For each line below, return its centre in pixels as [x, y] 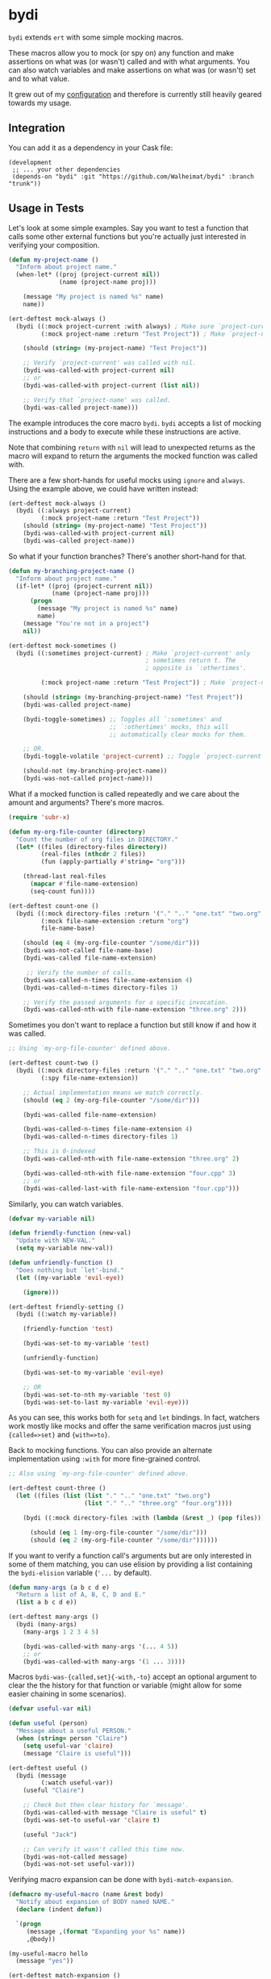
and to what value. [39, 78]
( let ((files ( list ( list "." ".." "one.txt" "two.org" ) [113, 1496]
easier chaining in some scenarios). [67, 1694]
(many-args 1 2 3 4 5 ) [61, 1632]
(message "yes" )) [45, 1961]
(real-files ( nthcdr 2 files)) [94, 854]
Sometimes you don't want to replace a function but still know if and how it [132, 1025]
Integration [37, 128]
